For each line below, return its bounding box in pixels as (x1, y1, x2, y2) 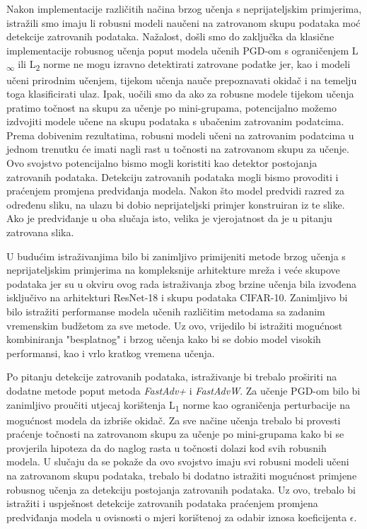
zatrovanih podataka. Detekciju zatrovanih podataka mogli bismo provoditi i (6, 169, 339, 184)
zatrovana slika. (6, 225, 74, 240)
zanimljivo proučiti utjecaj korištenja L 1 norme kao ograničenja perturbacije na (6, 397, 350, 414)
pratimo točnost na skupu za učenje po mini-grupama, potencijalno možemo (6, 100, 337, 115)
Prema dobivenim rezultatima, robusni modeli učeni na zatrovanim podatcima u (6, 127, 354, 142)
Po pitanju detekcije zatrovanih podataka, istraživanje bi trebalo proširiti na (6, 369, 337, 384)
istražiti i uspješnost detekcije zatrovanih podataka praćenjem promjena (6, 496, 318, 511)
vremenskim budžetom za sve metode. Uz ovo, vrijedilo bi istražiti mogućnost (6, 318, 343, 332)
